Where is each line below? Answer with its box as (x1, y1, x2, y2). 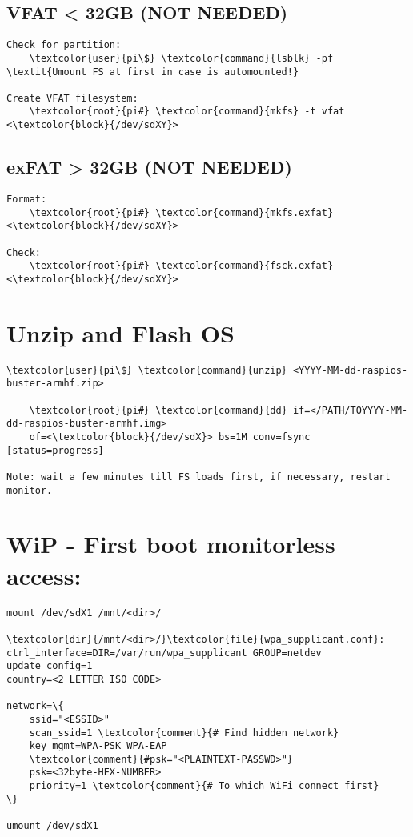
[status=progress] (6, 444, 104, 456)
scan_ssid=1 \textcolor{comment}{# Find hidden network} (29, 727, 339, 739)
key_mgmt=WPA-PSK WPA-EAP (29, 740, 167, 752)
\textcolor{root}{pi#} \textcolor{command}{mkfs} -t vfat (29, 106, 345, 118)
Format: (6, 194, 47, 205)
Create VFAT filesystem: (6, 92, 138, 104)
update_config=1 (6, 660, 93, 672)
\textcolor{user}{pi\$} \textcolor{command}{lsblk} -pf (29, 52, 334, 64)
